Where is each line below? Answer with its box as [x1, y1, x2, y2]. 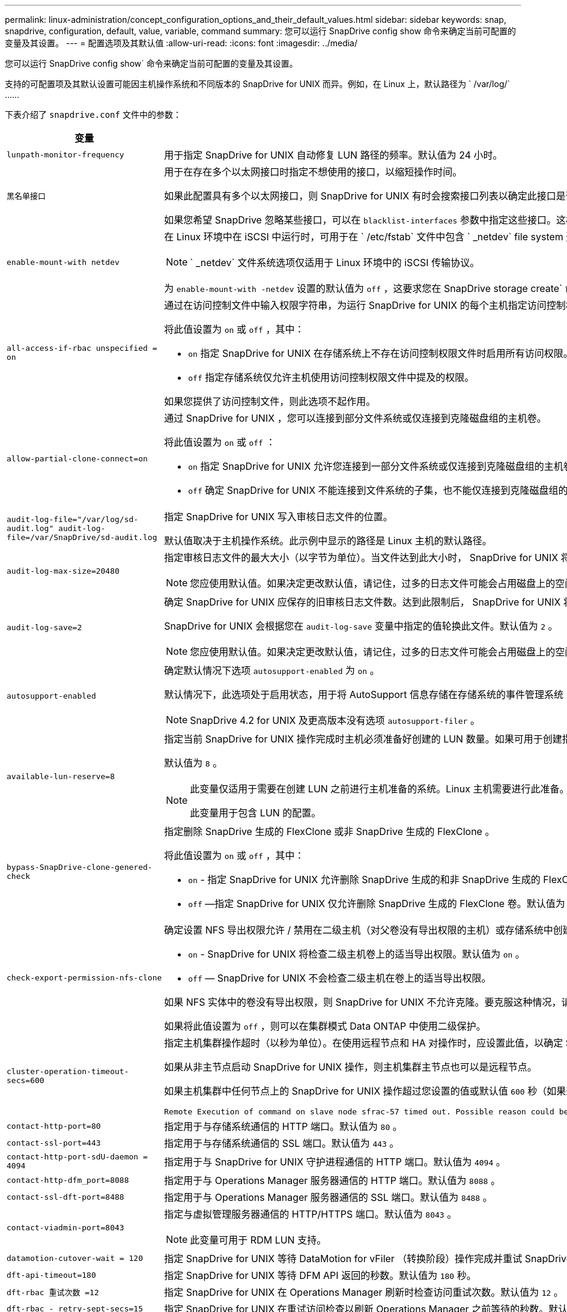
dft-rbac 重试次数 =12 [7, 1287, 99, 1297]
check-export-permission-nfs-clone [7, 973, 162, 982]
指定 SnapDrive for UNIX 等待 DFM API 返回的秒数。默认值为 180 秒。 [164, 1269, 476, 1281]
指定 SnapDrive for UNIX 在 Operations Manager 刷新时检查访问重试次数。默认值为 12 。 [164, 1286, 563, 1298]
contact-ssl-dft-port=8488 [7, 1192, 124, 1201]
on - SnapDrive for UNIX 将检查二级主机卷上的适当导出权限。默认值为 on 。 [188, 948, 525, 960]
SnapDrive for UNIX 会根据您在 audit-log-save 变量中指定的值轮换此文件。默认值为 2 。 [164, 620, 558, 632]
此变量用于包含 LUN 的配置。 [190, 807, 321, 819]
